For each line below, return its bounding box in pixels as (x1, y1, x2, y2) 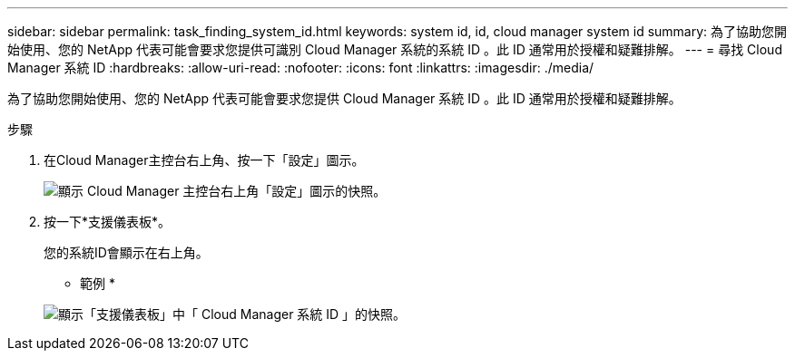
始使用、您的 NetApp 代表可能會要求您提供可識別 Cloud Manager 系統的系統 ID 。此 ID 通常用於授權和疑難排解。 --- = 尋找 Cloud (7, 42, 782, 57)
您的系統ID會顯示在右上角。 (44, 245, 209, 260)
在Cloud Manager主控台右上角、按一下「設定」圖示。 (44, 152, 365, 168)
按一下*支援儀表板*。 (44, 214, 172, 229)
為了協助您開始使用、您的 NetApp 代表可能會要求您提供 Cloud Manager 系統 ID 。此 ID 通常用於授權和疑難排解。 (7, 91, 682, 106)
